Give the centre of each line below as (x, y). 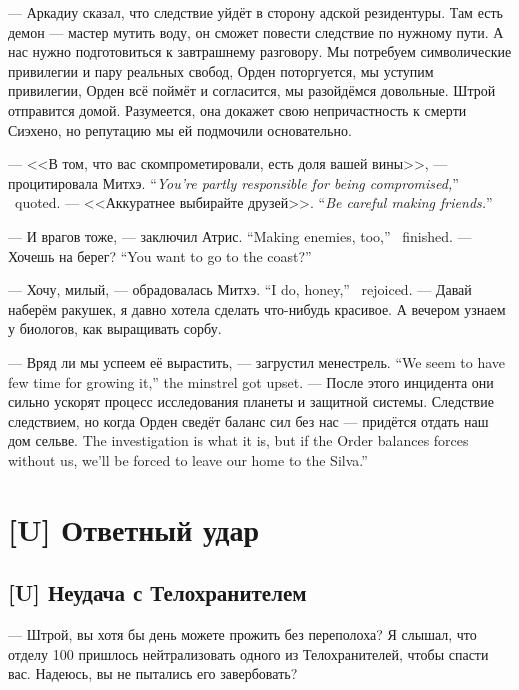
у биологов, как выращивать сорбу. (115, 328)
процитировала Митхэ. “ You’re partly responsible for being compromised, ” (233, 182)
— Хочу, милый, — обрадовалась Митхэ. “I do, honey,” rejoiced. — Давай (240, 289)
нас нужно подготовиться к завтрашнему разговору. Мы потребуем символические (260, 51)
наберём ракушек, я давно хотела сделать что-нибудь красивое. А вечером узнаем (257, 308)
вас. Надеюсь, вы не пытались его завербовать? (153, 673)
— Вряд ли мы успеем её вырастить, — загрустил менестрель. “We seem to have (257, 361)
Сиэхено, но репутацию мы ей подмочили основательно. (180, 129)
